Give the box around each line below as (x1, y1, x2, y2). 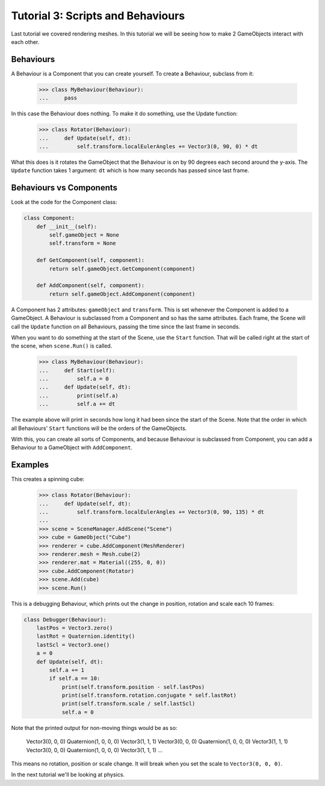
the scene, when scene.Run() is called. (11, 342, 113, 349)
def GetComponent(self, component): (36, 257, 144, 264)
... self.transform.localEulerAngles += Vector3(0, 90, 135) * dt (39, 509, 265, 516)
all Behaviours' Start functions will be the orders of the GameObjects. (11, 425, 187, 432)
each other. (11, 38, 40, 45)
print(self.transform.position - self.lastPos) (61, 684, 205, 690)
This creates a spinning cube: (11, 476, 85, 483)
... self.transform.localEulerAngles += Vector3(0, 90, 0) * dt (39, 143, 258, 150)
